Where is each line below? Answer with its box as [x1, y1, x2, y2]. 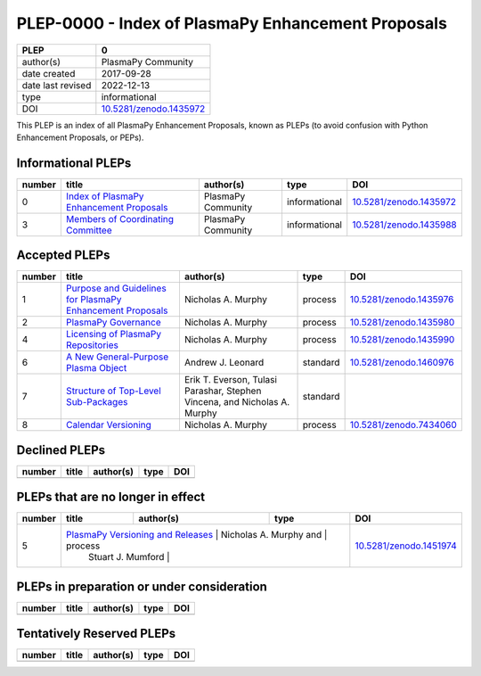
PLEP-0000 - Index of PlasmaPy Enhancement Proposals [16, 13, 447, 33]
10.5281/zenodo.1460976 [349, 357, 454, 369]
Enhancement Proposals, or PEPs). [16, 132, 144, 143]
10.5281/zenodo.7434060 [349, 419, 458, 432]
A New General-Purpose [65, 350, 169, 363]
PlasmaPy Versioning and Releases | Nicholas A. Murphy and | [65, 529, 328, 541]
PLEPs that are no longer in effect [16, 490, 206, 505]
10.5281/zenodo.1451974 [355, 540, 458, 552]
